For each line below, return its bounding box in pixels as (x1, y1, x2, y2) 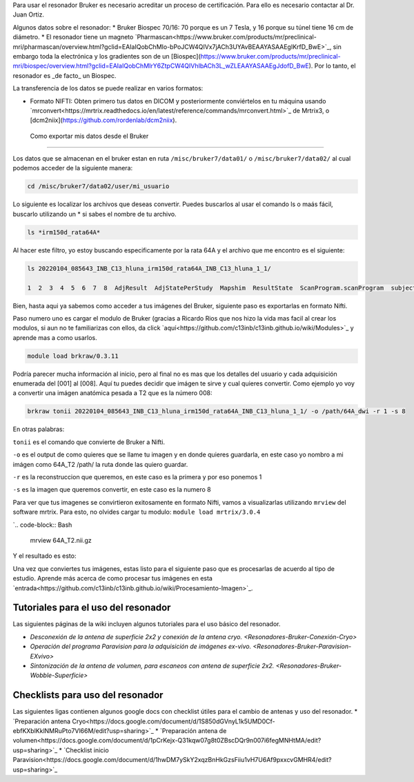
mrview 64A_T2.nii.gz (30, 536, 92, 544)
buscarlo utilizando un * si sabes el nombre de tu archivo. (12, 210, 177, 218)
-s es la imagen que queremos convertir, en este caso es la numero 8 (12, 485, 212, 494)
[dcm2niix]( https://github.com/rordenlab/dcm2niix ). (30, 116, 177, 124)
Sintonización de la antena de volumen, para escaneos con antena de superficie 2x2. (30, 661, 275, 670)
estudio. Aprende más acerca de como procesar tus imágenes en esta (12, 574, 213, 583)
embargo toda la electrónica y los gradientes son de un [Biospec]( (12, 52, 201, 60)
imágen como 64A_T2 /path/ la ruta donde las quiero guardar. (12, 460, 188, 468)
